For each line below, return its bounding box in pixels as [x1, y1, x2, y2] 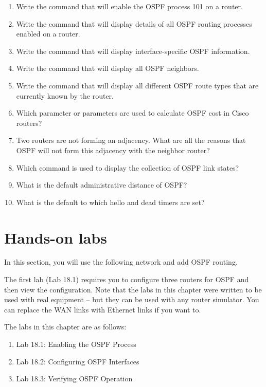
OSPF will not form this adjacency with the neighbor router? [16, 144, 210, 155]
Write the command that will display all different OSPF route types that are [16, 80, 259, 90]
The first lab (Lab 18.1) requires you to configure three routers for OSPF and [4, 274, 249, 285]
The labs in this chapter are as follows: [4, 321, 127, 332]
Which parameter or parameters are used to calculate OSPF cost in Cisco [16, 107, 249, 118]
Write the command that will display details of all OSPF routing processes [16, 18, 252, 29]
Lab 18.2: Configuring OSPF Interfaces [16, 356, 139, 366]
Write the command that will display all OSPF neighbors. [16, 63, 199, 73]
